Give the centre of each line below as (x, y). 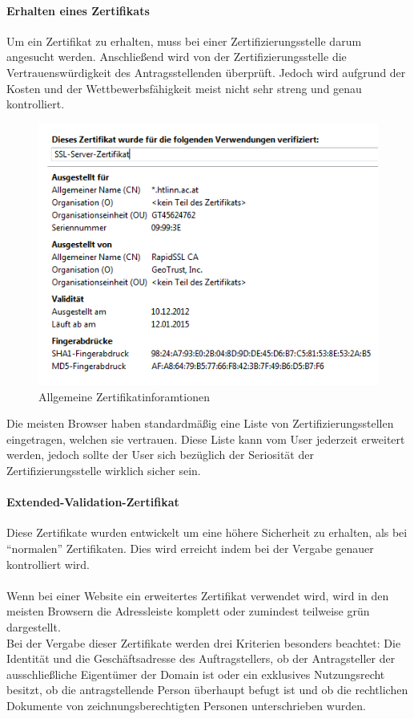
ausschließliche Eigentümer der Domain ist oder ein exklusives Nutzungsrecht (196, 674)
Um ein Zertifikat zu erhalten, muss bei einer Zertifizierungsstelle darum (184, 41)
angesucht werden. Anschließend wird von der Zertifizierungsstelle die (177, 57)
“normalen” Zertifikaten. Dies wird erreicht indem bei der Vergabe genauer (190, 548)
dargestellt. (34, 626)
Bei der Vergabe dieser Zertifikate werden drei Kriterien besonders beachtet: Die (204, 642)
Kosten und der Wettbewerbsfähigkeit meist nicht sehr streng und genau (184, 88)
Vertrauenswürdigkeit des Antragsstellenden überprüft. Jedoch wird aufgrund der (206, 72)
